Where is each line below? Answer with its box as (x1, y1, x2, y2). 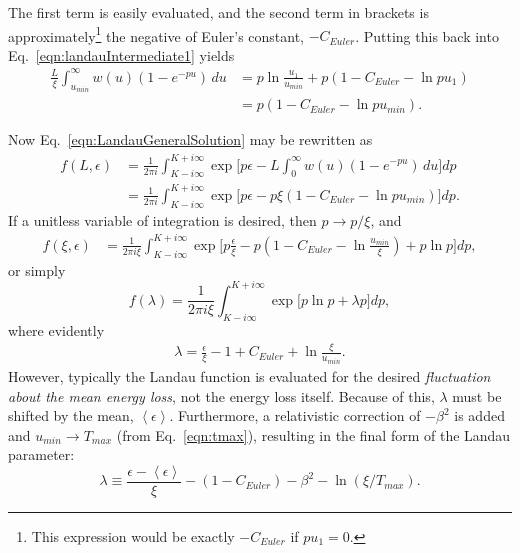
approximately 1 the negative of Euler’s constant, (8, 22, 305, 46)
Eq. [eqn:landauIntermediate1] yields (8, 44, 235, 65)
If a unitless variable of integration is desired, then (8, 209, 317, 230)
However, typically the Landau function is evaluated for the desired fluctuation (8, 365, 491, 386)
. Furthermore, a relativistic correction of (169, 405, 421, 426)
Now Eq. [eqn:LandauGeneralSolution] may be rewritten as (8, 129, 373, 150)
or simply (8, 259, 66, 280)
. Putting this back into (355, 25, 499, 46)
